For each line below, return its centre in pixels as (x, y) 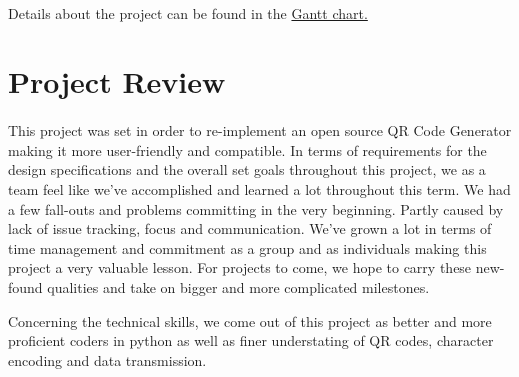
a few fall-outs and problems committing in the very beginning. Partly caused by (256, 208)
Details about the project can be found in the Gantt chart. (188, 12)
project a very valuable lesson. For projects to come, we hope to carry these (240, 267)
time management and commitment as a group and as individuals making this (247, 247)
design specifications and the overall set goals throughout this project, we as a (247, 169)
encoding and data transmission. (107, 359)
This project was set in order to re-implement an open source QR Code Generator (260, 130)
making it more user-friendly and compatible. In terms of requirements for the (247, 149)
